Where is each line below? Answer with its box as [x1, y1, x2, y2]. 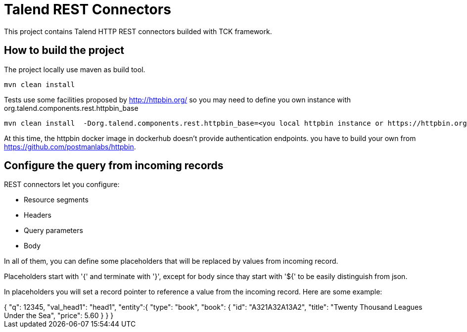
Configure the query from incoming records [4, 159, 224, 172]
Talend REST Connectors [4, 1, 171, 18]
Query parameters [24, 226, 83, 235]
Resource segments [24, 195, 89, 204]
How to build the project [4, 44, 125, 57]
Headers [24, 211, 51, 220]
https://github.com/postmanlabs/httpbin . [4, 142, 136, 151]
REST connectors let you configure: [4, 180, 120, 189]
